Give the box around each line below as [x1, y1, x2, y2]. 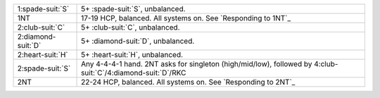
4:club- [313, 59, 338, 68]
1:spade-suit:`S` [17, 4, 70, 13]
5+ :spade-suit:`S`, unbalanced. [81, 4, 186, 13]
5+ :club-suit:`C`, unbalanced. [81, 23, 180, 32]
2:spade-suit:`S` [17, 63, 71, 73]
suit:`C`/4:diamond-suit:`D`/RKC [81, 68, 186, 78]
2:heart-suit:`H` [17, 50, 68, 59]
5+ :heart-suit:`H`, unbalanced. [81, 50, 183, 59]
